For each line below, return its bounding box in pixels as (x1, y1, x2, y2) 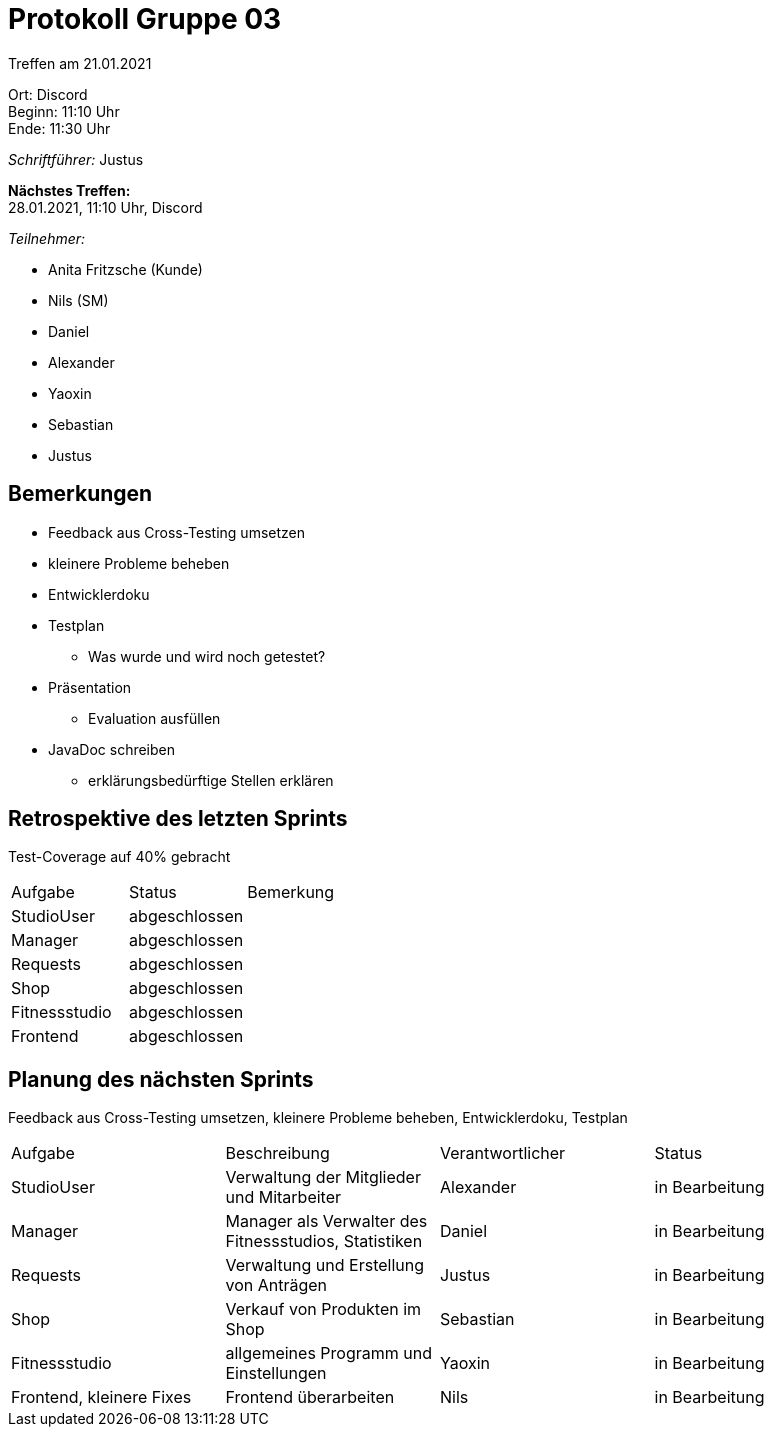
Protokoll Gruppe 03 (8, 2, 282, 36)
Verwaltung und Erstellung (225, 1255, 425, 1276)
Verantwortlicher (440, 1143, 566, 1164)
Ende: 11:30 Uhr (8, 119, 111, 137)
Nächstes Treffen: (8, 181, 131, 199)
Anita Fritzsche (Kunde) (48, 260, 203, 278)
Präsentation (48, 678, 132, 696)
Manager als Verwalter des (225, 1211, 428, 1232)
